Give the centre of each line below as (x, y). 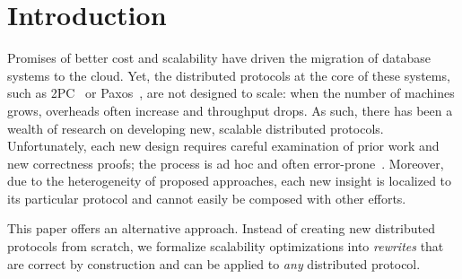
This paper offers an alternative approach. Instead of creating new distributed (221, 228)
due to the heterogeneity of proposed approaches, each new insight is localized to (230, 181)
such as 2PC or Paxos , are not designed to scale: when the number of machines (231, 93)
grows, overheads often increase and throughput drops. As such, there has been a (230, 110)
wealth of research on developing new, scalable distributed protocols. (196, 128)
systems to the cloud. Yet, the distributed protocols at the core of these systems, (229, 75)
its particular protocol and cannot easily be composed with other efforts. (207, 198)
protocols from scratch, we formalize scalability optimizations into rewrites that (226, 246)
